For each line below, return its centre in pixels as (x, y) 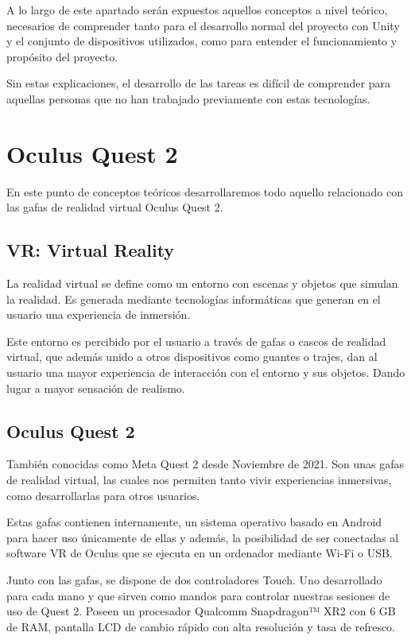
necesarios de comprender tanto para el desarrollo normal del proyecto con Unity (203, 25)
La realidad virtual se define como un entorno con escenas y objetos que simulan (202, 283)
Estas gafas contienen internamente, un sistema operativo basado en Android (194, 522)
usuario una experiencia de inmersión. (99, 314)
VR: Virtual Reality (91, 250)
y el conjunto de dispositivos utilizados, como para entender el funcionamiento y (202, 41)
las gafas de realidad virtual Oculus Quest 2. (115, 207)
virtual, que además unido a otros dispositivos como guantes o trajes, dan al (192, 357)
